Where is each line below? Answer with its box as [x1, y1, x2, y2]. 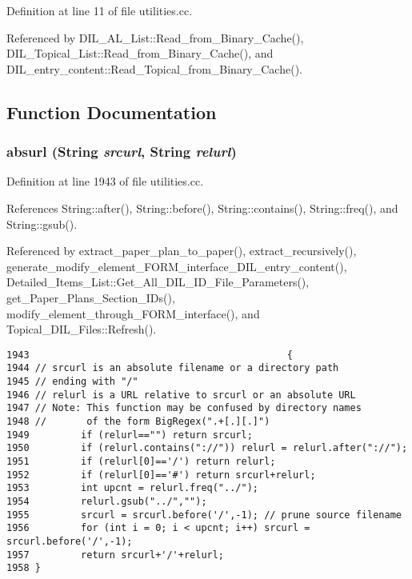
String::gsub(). [6, 215, 78, 232]
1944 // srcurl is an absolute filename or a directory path [6, 362, 339, 374]
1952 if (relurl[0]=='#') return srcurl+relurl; [6, 469, 316, 481]
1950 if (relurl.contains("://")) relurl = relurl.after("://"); [6, 442, 408, 454]
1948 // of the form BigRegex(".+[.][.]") [6, 416, 270, 427]
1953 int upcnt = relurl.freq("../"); [6, 482, 258, 494]
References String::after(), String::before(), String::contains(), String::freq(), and [6, 199, 398, 216]
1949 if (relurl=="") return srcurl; [6, 429, 253, 441]
